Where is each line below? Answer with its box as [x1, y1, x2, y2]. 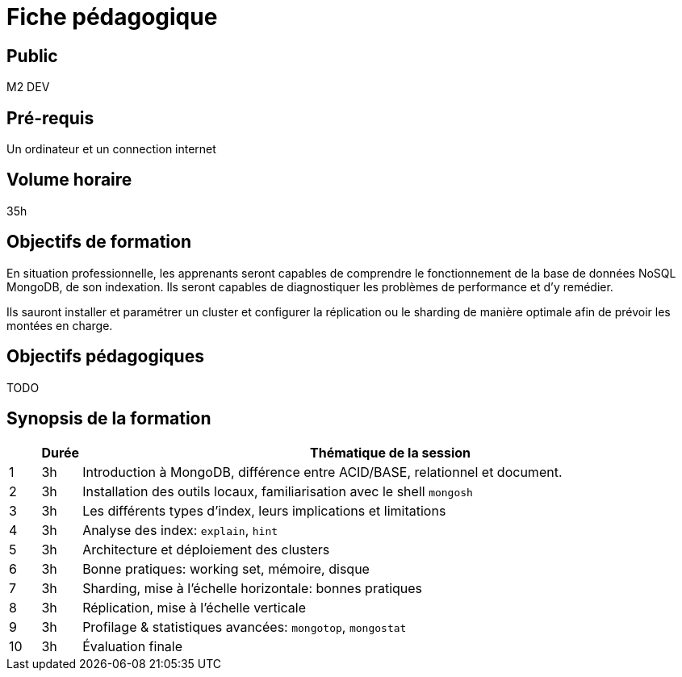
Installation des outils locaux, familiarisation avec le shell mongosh [82, 483, 473, 500]
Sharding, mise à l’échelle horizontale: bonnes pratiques [82, 580, 423, 597]
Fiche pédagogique [6, 3, 218, 31]
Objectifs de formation [6, 232, 191, 253]
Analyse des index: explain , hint [82, 522, 278, 539]
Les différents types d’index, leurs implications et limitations [82, 503, 446, 520]
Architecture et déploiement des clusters [82, 541, 330, 558]
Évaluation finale [82, 638, 183, 655]
